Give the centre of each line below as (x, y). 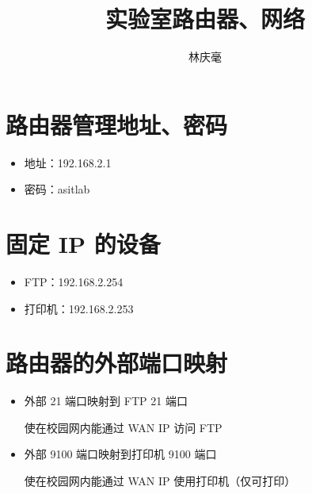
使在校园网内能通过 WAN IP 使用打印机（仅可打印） (160, 481)
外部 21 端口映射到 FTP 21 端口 (106, 401)
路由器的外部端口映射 (117, 363)
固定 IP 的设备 (83, 244)
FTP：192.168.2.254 (74, 281)
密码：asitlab (57, 189)
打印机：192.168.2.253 (79, 308)
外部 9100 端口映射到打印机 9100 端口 (120, 454)
